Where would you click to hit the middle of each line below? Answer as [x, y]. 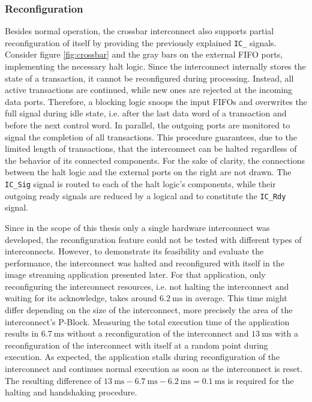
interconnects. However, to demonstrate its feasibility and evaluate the [134, 251]
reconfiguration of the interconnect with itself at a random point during [136, 345]
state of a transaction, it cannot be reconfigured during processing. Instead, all [149, 78]
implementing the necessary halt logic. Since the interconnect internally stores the [155, 66]
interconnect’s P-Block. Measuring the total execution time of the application [147, 321]
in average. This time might [236, 298]
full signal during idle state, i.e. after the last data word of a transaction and [146, 113]
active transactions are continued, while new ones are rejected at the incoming [149, 90]
